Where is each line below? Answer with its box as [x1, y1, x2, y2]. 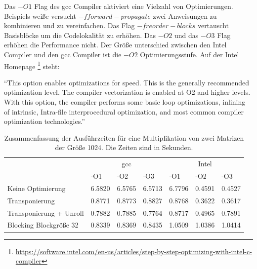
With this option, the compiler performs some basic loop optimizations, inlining [4, 97, 246, 107]
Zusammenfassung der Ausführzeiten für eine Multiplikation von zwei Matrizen [4, 132, 244, 143]
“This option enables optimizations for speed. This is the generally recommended [4, 77, 250, 87]
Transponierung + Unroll [7, 207, 84, 218]
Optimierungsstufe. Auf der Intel [140, 49, 239, 59]
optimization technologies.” [4, 116, 85, 126]
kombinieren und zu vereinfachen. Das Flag [4, 20, 135, 31]
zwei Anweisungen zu [153, 10, 217, 21]
